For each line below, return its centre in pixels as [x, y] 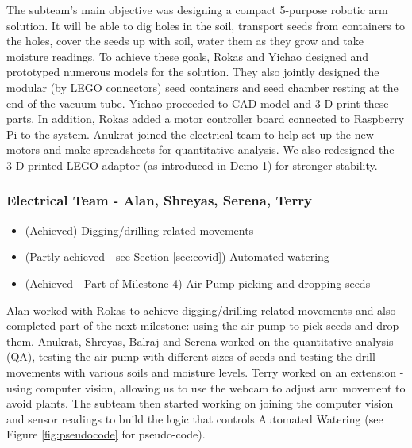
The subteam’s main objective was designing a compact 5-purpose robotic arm [197, 10]
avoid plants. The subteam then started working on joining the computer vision [200, 403]
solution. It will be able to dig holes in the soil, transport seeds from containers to [206, 25]
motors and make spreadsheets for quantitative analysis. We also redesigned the [200, 149]
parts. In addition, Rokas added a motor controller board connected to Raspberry [206, 119]
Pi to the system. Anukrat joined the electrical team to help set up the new [190, 134]
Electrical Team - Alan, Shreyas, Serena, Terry [159, 200]
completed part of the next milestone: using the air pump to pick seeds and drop [203, 325]
